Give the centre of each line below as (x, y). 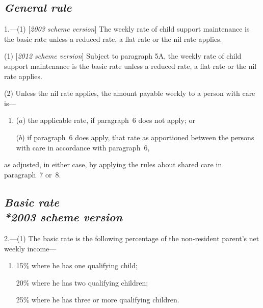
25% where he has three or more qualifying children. (98, 300)
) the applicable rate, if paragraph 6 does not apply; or (109, 120)
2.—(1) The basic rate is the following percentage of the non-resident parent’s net (132, 238)
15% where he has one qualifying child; (77, 265)
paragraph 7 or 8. (33, 174)
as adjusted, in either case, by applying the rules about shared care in (113, 164)
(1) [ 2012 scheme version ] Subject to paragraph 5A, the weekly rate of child (123, 56)
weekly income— (30, 248)
